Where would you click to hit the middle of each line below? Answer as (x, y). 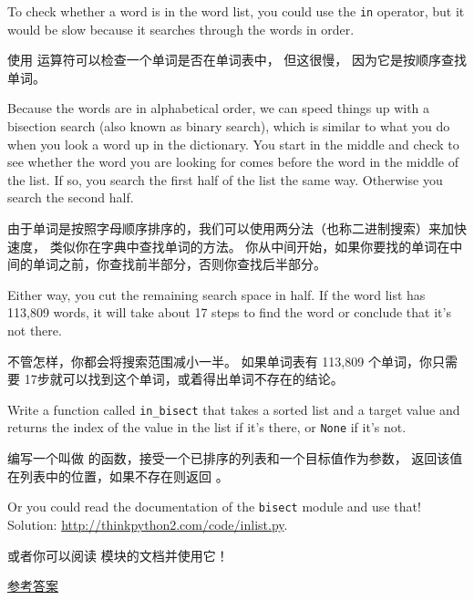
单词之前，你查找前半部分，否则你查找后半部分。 (179, 264)
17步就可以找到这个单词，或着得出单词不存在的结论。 (184, 379)
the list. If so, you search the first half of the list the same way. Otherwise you (225, 179)
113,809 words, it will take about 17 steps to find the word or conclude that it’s (229, 312)
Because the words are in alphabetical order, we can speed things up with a (219, 108)
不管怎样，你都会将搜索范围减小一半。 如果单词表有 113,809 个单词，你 (220, 361)
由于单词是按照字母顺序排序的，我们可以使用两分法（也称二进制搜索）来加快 (237, 228)
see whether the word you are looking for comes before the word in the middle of (233, 162)
